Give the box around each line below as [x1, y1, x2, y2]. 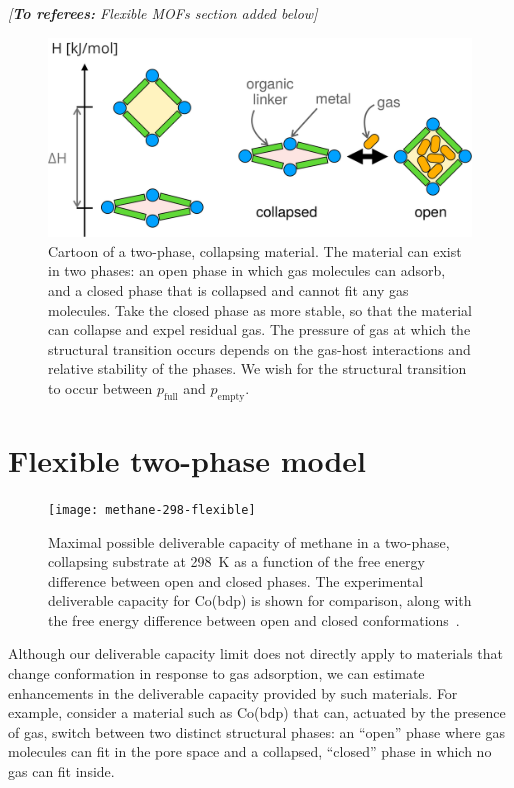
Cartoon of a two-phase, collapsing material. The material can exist [48, 240, 462, 261]
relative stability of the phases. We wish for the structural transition [48, 358, 467, 379]
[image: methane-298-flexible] [48, 502, 256, 517]
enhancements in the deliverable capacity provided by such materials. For [8, 682, 458, 703]
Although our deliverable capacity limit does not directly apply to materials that [8, 643, 504, 664]
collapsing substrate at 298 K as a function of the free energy [48, 551, 425, 572]
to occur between [48, 377, 153, 398]
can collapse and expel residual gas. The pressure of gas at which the [48, 319, 471, 340]
